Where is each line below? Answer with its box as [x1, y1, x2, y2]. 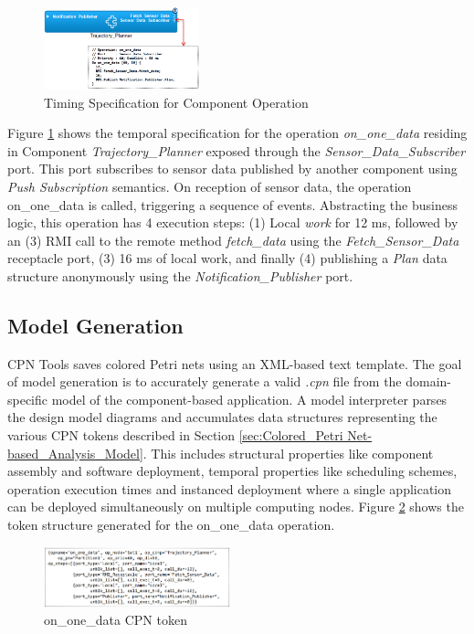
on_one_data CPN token [44, 610, 187, 629]
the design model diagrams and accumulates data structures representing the [7, 407, 437, 427]
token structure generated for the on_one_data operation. [7, 515, 335, 534]
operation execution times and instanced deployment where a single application [7, 479, 452, 498]
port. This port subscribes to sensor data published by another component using [7, 159, 458, 178]
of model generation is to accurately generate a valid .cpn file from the [7, 372, 402, 391]
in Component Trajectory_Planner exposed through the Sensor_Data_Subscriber [7, 141, 466, 160]
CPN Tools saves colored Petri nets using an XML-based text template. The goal [7, 354, 462, 373]
